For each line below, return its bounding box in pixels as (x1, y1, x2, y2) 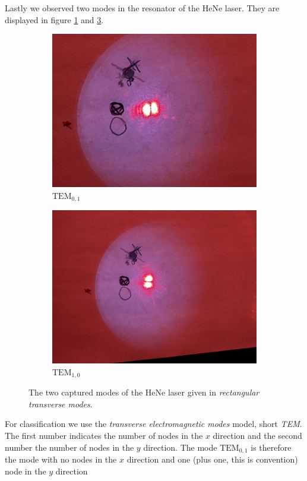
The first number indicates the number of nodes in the (5, 429, 203, 442)
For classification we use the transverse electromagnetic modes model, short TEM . (5, 417, 302, 430)
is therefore (251, 441, 292, 453)
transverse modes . (29, 397, 93, 410)
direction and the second (213, 429, 302, 442)
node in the (5, 464, 46, 477)
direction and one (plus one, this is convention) (126, 453, 298, 466)
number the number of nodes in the (5, 441, 134, 453)
